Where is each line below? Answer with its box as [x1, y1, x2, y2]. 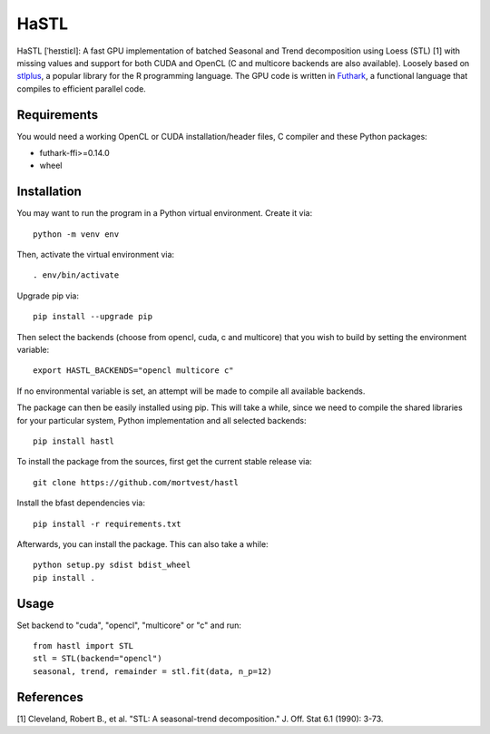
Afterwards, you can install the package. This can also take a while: [16, 538, 269, 549]
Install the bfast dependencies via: [16, 497, 145, 508]
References [16, 690, 83, 705]
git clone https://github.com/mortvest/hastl [33, 477, 240, 487]
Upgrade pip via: [16, 290, 80, 301]
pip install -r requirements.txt [33, 518, 181, 529]
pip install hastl [33, 436, 115, 446]
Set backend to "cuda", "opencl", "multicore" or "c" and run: [16, 620, 242, 631]
